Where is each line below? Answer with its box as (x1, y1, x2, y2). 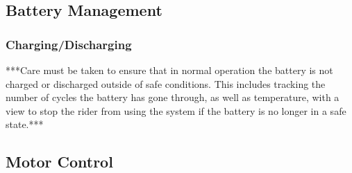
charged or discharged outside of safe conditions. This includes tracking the (6, 76, 326, 91)
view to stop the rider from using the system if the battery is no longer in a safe (6, 103, 346, 118)
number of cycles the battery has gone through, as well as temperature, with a (6, 90, 340, 104)
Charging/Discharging (6, 35, 132, 53)
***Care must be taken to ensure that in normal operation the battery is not (6, 63, 333, 77)
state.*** (6, 117, 44, 131)
